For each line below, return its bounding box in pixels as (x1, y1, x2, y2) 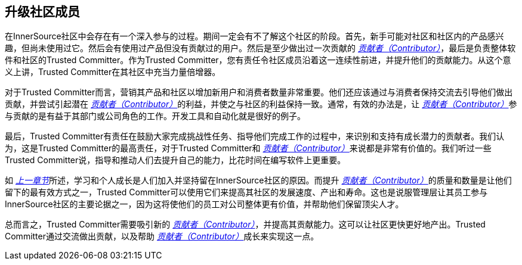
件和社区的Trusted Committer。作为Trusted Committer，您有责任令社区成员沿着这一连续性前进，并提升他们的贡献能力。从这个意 (5, 55, 511, 66)
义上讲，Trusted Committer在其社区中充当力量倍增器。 (5, 67, 221, 77)
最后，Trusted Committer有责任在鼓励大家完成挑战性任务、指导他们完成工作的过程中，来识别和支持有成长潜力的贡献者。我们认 (5, 131, 505, 142)
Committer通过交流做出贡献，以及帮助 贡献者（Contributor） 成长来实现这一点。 (5, 231, 319, 242)
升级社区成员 (5, 4, 80, 19)
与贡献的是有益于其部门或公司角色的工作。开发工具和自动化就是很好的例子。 (5, 111, 305, 121)
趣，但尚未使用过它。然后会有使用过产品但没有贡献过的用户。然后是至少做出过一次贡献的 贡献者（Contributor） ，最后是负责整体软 (5, 43, 516, 54)
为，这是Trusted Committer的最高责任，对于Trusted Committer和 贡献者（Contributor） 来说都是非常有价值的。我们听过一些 (5, 143, 492, 154)
